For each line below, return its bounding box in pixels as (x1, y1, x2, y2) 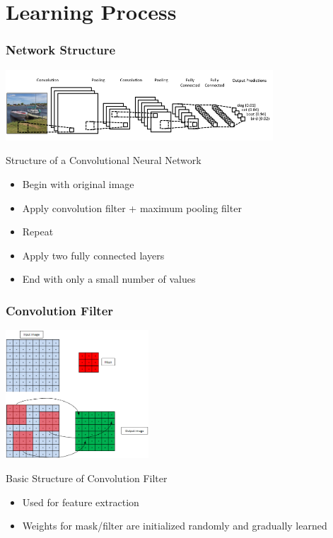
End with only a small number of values (22, 271, 196, 286)
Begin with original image (22, 177, 134, 192)
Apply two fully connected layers (22, 247, 165, 262)
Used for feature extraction (22, 494, 139, 509)
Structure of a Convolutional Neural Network (6, 153, 201, 168)
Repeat (22, 224, 54, 239)
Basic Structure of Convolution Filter (6, 470, 168, 485)
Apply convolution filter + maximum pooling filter (22, 200, 242, 215)
